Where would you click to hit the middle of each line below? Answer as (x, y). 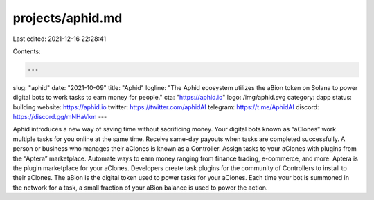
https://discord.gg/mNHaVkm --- (60, 117)
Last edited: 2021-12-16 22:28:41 (60, 39)
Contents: (27, 51)
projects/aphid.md (68, 18)
